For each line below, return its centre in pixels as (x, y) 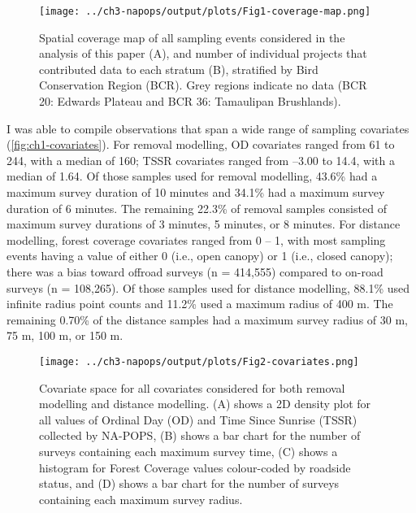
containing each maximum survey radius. (141, 499)
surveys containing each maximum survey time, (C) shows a (188, 451)
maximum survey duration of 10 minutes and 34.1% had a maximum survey (196, 192)
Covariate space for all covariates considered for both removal (192, 387)
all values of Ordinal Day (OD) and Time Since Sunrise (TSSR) (198, 419)
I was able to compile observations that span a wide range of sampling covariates (208, 128)
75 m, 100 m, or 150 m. (65, 335)
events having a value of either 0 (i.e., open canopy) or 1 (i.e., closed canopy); (200, 256)
